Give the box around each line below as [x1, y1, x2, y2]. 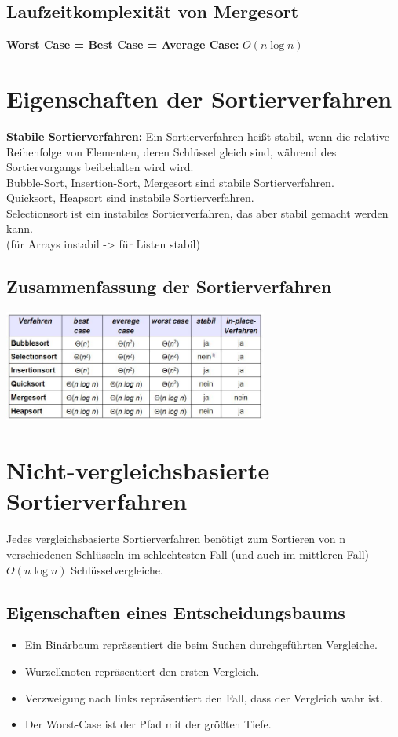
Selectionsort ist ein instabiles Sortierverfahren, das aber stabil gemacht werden [6, 204, 389, 221]
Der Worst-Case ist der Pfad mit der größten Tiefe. [24, 716, 272, 732]
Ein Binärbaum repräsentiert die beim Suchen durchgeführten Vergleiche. [24, 636, 378, 653]
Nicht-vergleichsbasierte [6, 454, 270, 486]
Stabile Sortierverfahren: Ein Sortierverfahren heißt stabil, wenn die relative [6, 127, 389, 144]
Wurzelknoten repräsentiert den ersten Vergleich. [24, 662, 260, 679]
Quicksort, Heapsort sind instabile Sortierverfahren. [6, 189, 254, 206]
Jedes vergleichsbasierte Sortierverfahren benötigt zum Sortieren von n [6, 530, 346, 547]
